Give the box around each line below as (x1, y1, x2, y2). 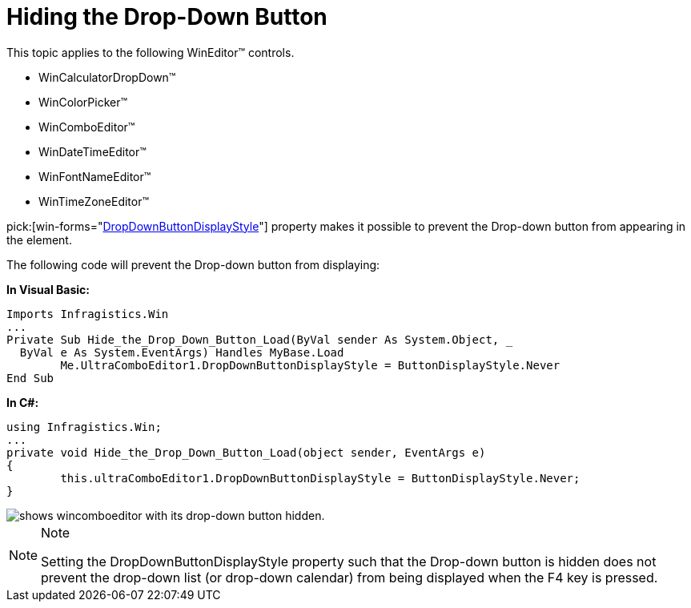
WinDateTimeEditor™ (38, 144, 147, 159)
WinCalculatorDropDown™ (38, 70, 176, 84)
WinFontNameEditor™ (38, 169, 151, 183)
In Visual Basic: (6, 282, 90, 296)
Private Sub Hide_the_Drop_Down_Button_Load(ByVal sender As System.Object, (6, 332, 500, 346)
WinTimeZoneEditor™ (38, 194, 150, 208)
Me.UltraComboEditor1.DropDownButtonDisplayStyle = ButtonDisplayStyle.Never (60, 358, 560, 372)
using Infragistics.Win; (6, 420, 162, 433)
